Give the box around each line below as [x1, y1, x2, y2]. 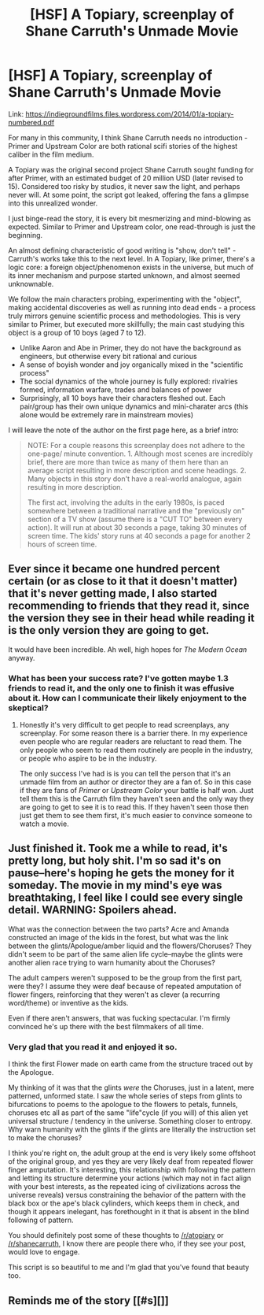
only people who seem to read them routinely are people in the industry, [19, 746, 253, 755]
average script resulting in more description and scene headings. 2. [27, 465, 247, 475]
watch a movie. [19, 819, 69, 828]
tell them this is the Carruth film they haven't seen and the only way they [19, 794, 254, 804]
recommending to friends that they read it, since [8, 599, 250, 613]
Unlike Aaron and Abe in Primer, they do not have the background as [19, 343, 242, 352]
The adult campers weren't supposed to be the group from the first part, [8, 972, 243, 982]
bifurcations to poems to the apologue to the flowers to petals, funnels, [8, 1100, 238, 1109]
